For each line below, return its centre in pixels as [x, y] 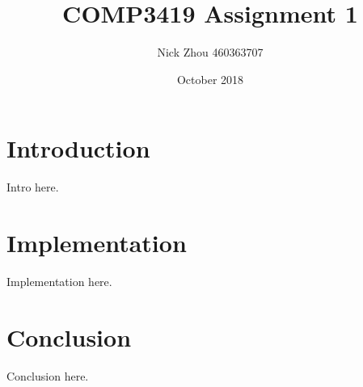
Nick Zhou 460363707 [210, 52]
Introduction [78, 148]
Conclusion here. [48, 375]
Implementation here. [59, 281]
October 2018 [210, 79]
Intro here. [33, 187]
